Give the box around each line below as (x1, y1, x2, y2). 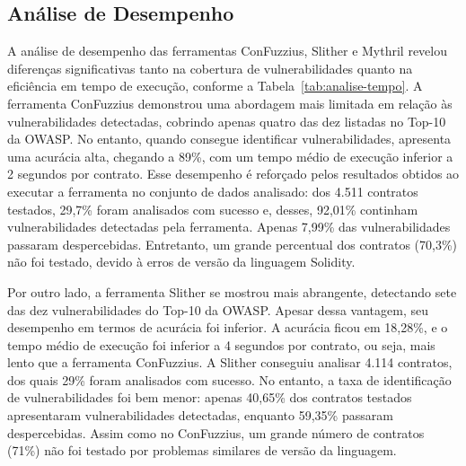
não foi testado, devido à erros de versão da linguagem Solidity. (7, 252, 356, 271)
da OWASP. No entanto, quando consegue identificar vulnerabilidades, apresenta (7, 129, 452, 148)
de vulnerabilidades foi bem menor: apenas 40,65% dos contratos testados (7, 388, 412, 407)
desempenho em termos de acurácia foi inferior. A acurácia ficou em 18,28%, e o (7, 318, 448, 337)
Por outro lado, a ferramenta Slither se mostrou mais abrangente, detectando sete (7, 282, 457, 301)
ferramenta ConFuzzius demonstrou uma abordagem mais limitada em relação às (7, 93, 453, 112)
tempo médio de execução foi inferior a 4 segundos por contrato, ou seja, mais (7, 335, 435, 354)
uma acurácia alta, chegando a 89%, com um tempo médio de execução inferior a (7, 146, 453, 165)
